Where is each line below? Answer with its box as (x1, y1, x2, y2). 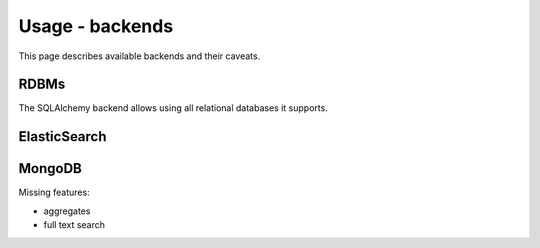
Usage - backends (18, 15, 174, 37)
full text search (43, 219, 105, 231)
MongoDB (18, 160, 82, 177)
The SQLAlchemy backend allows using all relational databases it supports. (18, 102, 329, 114)
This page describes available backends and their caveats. (18, 50, 261, 62)
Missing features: (18, 186, 90, 199)
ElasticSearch (18, 128, 107, 145)
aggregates (43, 205, 91, 217)
